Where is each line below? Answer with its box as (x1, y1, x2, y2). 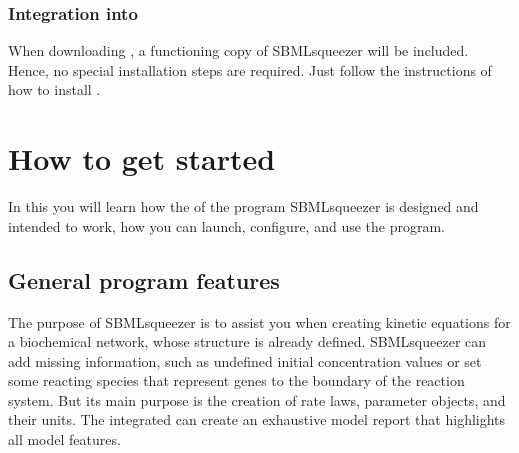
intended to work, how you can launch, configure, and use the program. (8, 215, 445, 236)
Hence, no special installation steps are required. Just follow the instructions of (8, 59, 492, 80)
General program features (8, 264, 280, 295)
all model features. (8, 429, 121, 450)
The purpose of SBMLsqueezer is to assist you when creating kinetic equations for (8, 311, 511, 332)
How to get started (8, 138, 276, 179)
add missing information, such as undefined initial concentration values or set (8, 350, 482, 371)
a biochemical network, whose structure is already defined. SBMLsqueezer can (8, 331, 487, 352)
